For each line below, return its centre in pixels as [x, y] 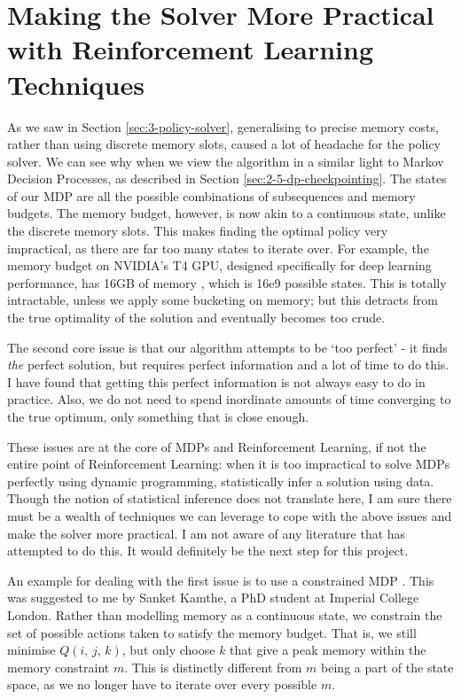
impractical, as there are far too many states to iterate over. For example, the [218, 248]
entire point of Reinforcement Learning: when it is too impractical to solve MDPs [229, 464]
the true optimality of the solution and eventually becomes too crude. [196, 318]
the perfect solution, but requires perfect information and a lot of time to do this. [228, 365]
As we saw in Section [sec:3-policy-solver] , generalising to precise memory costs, [223, 126]
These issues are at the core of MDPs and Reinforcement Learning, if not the [217, 446]
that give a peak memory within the [328, 650]
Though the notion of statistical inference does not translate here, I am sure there [230, 498]
